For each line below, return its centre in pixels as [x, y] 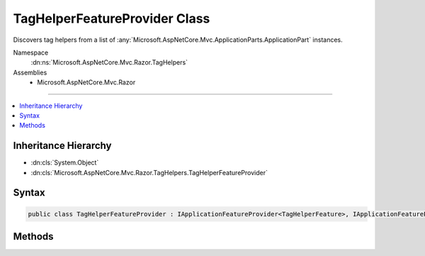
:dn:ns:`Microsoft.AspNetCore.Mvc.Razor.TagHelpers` [109, 62]
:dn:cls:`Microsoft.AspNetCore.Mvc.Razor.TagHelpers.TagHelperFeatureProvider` [149, 172]
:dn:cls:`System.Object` [65, 162]
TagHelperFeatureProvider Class [112, 18]
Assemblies [30, 72]
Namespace [31, 52]
